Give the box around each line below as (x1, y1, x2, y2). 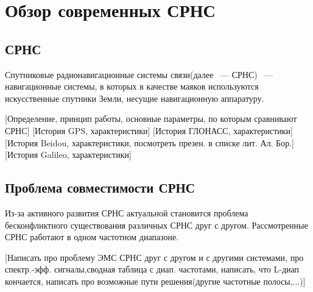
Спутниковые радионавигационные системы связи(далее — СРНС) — (5, 68, 273, 80)
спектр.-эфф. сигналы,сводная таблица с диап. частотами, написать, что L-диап (5, 263, 300, 276)
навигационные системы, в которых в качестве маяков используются (5, 80, 259, 93)
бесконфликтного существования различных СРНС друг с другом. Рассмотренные (5, 218, 308, 231)
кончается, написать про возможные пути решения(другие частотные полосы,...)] (5, 274, 306, 287)
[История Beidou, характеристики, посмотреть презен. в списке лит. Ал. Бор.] (5, 136, 294, 149)
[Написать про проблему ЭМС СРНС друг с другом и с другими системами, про (5, 251, 304, 263)
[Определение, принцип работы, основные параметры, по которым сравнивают (5, 112, 297, 125)
